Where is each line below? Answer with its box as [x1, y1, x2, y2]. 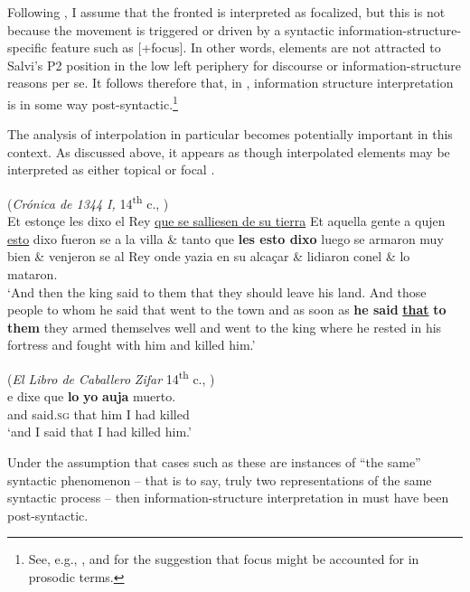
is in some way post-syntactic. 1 [7, 91, 178, 113]
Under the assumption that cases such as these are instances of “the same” [7, 453, 421, 472]
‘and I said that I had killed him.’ [7, 422, 192, 441]
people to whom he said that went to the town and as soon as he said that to [7, 300, 446, 319]
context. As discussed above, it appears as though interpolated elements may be [7, 142, 450, 161]
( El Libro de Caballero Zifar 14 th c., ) [7, 367, 215, 388]
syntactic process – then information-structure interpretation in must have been [7, 488, 449, 507]
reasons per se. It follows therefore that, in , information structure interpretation [7, 73, 454, 92]
